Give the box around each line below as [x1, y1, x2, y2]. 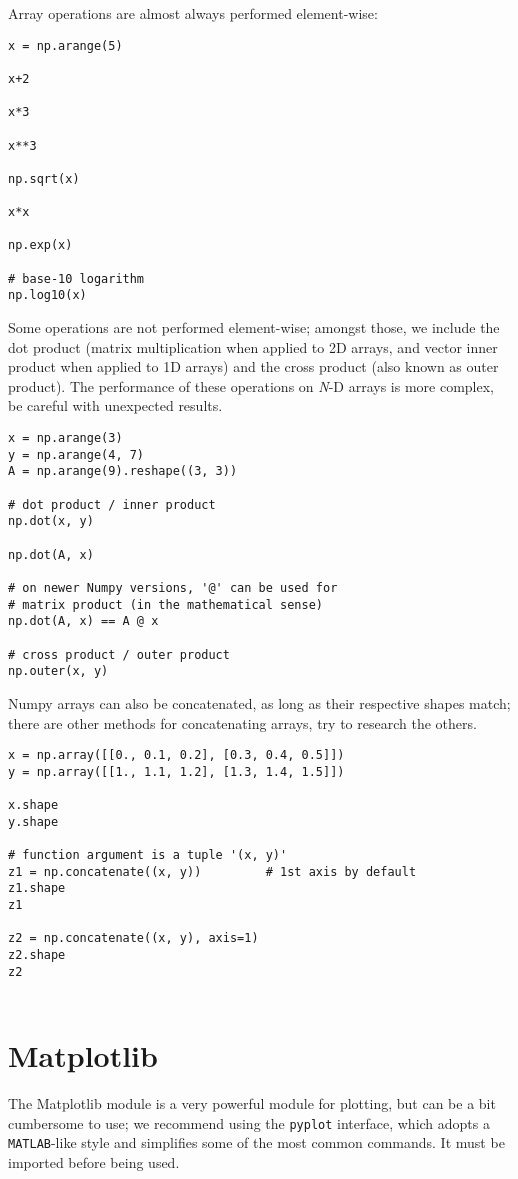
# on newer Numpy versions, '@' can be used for [8, 580, 338, 595]
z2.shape [8, 947, 66, 962]
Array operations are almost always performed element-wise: [8, 3, 378, 23]
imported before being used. [8, 1151, 180, 1172]
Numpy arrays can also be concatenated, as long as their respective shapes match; [8, 692, 511, 713]
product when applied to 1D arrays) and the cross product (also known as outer [8, 356, 499, 377]
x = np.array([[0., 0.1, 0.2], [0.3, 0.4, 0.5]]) [8, 748, 345, 763]
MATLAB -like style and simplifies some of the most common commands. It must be [8, 1132, 505, 1153]
